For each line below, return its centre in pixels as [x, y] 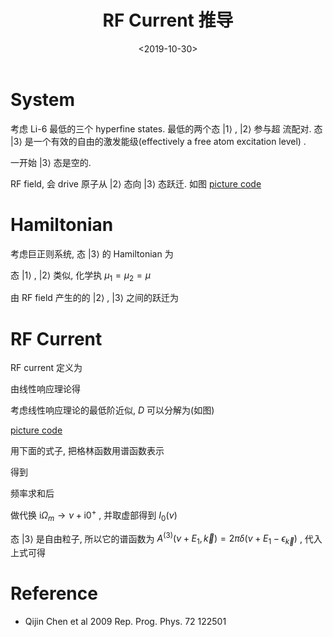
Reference [54, 593]
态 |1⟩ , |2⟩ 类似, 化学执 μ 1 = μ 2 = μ [80, 276]
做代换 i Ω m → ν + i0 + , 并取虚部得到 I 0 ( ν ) [94, 515]
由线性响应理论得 [45, 389]
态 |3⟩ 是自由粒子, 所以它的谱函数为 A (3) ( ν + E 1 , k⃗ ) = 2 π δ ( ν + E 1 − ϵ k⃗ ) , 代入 [166, 539]
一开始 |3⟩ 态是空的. [51, 162]
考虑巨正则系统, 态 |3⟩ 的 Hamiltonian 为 [92, 253]
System [43, 99]
